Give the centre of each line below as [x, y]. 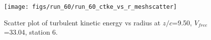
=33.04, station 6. [31, 32]
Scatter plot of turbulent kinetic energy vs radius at [82, 22]
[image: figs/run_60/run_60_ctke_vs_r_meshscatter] [90, 7]
